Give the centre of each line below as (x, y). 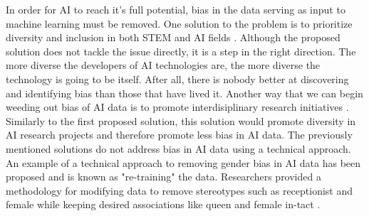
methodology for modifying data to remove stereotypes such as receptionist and (180, 190)
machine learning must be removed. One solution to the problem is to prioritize (179, 23)
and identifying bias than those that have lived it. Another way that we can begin (184, 93)
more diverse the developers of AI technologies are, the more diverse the (163, 65)
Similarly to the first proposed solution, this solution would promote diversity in (181, 120)
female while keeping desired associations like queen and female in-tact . (163, 204)
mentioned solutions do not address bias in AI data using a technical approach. (178, 148)
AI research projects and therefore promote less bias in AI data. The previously (179, 135)
